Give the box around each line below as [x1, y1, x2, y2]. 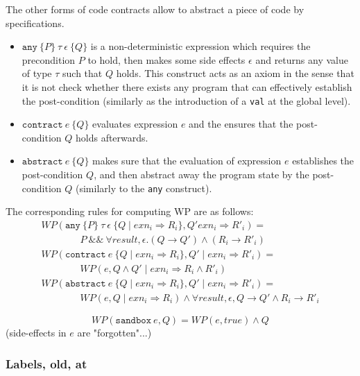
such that [62, 66, 103, 80]
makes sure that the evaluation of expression [92, 153, 282, 168]
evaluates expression [92, 117, 178, 131]
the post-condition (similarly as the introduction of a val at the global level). [22, 93, 351, 108]
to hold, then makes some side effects [87, 52, 246, 67]
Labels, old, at [6, 354, 87, 372]
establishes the [292, 153, 354, 168]
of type [22, 66, 52, 80]
